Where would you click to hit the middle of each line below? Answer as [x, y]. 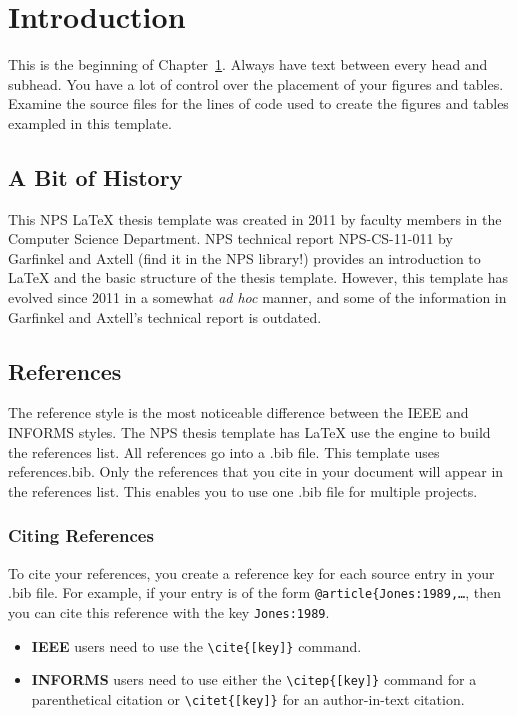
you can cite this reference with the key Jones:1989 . [169, 611]
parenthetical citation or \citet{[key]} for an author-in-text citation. [248, 698]
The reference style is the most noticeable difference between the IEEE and [238, 412]
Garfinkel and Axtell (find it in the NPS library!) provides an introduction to [244, 257]
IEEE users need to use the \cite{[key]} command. [196, 645]
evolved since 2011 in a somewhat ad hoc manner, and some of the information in [257, 297]
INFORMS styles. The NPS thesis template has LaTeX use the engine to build [249, 432]
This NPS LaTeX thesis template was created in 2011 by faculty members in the [255, 218]
